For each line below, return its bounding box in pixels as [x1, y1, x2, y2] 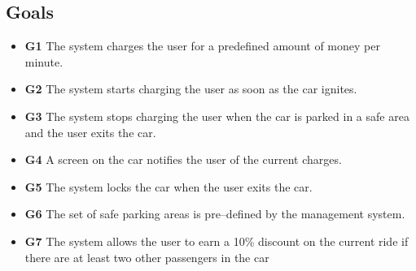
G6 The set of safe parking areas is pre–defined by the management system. [24, 205, 405, 222]
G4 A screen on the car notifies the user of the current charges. [24, 151, 342, 168]
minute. [24, 53, 63, 70]
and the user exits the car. [24, 123, 156, 140]
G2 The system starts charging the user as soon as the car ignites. [24, 80, 357, 97]
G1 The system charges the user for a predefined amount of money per [24, 37, 380, 54]
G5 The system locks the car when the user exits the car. [24, 178, 313, 195]
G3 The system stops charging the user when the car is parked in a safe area [24, 107, 409, 124]
